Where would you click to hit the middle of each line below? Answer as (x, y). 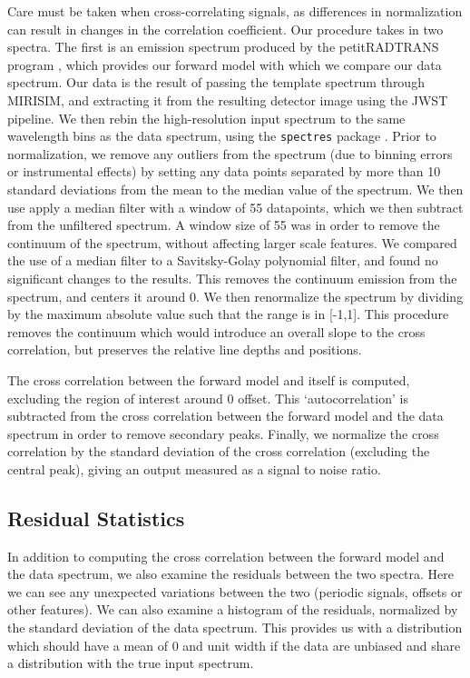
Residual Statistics (96, 518)
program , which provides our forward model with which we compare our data (225, 64)
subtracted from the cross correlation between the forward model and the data (225, 416)
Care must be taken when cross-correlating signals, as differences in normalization (235, 11)
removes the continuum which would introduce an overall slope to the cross (216, 331)
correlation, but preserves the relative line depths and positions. (185, 349)
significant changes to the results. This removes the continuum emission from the (232, 278)
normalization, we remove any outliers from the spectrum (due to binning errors (230, 153)
